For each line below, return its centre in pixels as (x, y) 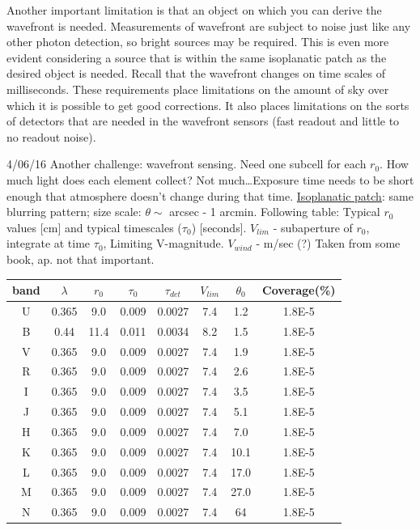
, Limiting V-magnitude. (163, 243)
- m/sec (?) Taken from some (328, 243)
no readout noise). (51, 136)
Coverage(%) (299, 290)
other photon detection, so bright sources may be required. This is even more (198, 42)
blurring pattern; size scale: (74, 212)
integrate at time (49, 243)
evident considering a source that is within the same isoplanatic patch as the (197, 57)
